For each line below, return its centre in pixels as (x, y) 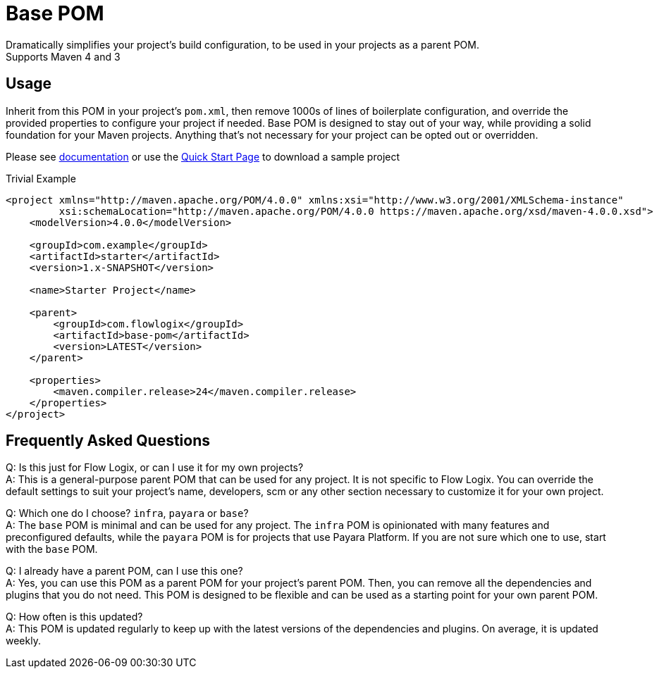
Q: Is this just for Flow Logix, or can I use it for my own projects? (155, 468)
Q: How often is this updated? (74, 617)
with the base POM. (52, 549)
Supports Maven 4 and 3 (63, 56)
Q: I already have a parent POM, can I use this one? (124, 571)
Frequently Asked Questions (108, 441)
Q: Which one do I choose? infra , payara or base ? (127, 513)
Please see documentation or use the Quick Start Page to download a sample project (203, 156)
